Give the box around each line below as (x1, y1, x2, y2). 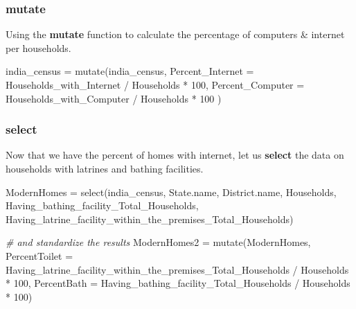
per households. (6, 40, 71, 55)
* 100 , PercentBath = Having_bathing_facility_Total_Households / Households (6, 276, 350, 290)
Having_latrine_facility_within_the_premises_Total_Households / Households (6, 262, 349, 276)
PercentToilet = (6, 248, 73, 263)
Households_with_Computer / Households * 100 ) (6, 91, 222, 105)
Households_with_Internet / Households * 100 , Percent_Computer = (6, 78, 305, 91)
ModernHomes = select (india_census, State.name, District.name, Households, (6, 184, 337, 199)
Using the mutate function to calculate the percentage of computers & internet (6, 27, 345, 42)
